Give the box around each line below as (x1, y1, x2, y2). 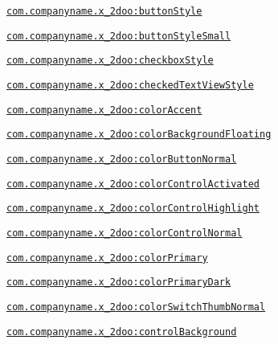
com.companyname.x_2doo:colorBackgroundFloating (6, 129, 272, 141)
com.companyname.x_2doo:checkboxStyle (6, 55, 214, 67)
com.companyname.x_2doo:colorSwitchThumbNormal (6, 301, 266, 313)
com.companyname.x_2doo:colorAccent (6, 104, 202, 116)
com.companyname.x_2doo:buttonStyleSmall (6, 30, 231, 42)
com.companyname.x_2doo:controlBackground (6, 326, 237, 338)
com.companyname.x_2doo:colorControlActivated (6, 178, 260, 190)
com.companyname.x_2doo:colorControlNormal (6, 227, 243, 239)
